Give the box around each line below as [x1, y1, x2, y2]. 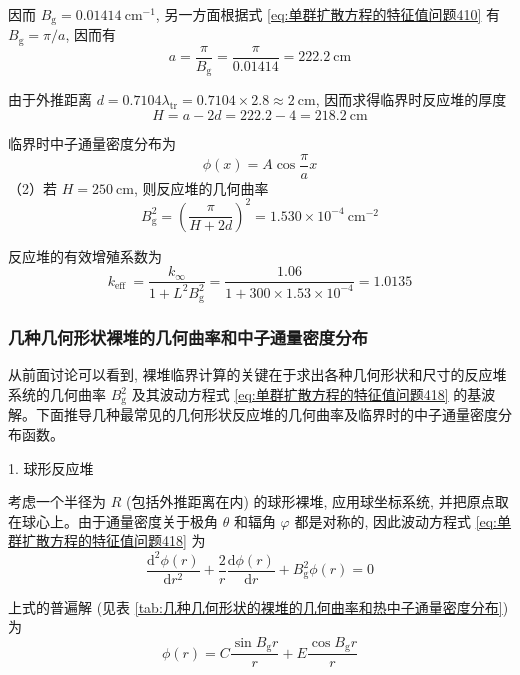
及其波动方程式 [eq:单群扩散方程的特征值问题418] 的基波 [131, 384, 496, 405]
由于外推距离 [8, 89, 92, 110]
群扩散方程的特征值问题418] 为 [8, 530, 206, 551]
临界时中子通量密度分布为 [8, 133, 176, 154]
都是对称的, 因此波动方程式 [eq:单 [294, 510, 512, 531]
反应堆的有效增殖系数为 [8, 245, 162, 266]
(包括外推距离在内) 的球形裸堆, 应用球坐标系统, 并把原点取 [125, 491, 509, 512]
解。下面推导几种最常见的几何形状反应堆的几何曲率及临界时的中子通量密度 [8, 404, 498, 425]
